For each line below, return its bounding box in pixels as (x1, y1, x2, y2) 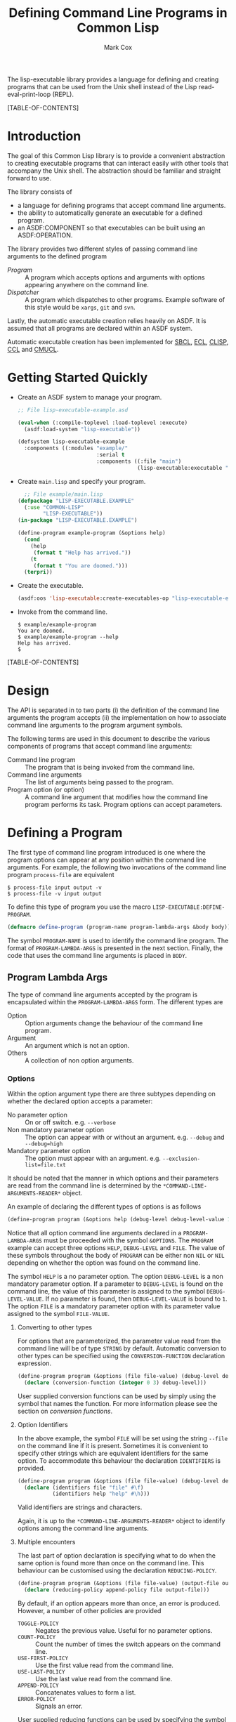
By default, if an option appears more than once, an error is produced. (17, 1599, 221, 1608)
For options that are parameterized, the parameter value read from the (17, 1336, 221, 1345)
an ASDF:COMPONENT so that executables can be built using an (17, 223, 206, 232)
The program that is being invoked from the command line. (25, 763, 195, 772)
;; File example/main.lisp (24, 490, 103, 498)
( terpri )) (24, 569, 53, 576)
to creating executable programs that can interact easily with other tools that (7, 159, 229, 167)
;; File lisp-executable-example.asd (17, 406, 129, 414)
